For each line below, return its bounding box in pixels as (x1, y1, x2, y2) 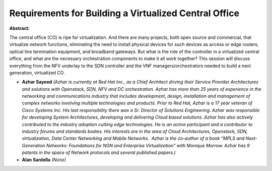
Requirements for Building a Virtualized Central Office (9, 8, 239, 19)
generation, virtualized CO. (9, 70, 65, 76)
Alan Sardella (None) (22, 156, 66, 162)
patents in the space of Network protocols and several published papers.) (22, 149, 176, 156)
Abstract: (9, 25, 30, 31)
